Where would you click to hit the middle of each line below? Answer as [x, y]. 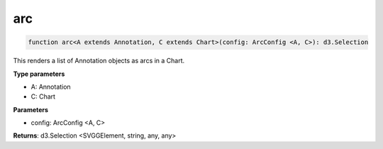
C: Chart [43, 96]
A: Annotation [51, 87]
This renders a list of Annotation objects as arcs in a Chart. [99, 61]
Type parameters [39, 74]
